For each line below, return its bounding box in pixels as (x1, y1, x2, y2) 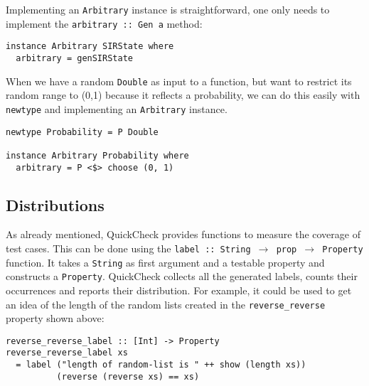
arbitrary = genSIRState (16, 53, 133, 63)
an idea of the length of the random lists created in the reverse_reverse (6, 296, 326, 311)
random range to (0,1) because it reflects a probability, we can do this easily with (6, 87, 360, 102)
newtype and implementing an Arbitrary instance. (6, 101, 228, 116)
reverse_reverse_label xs (6, 348, 128, 358)
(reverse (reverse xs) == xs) (56, 371, 200, 382)
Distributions (6, 193, 105, 215)
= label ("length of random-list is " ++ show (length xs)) (16, 360, 306, 370)
